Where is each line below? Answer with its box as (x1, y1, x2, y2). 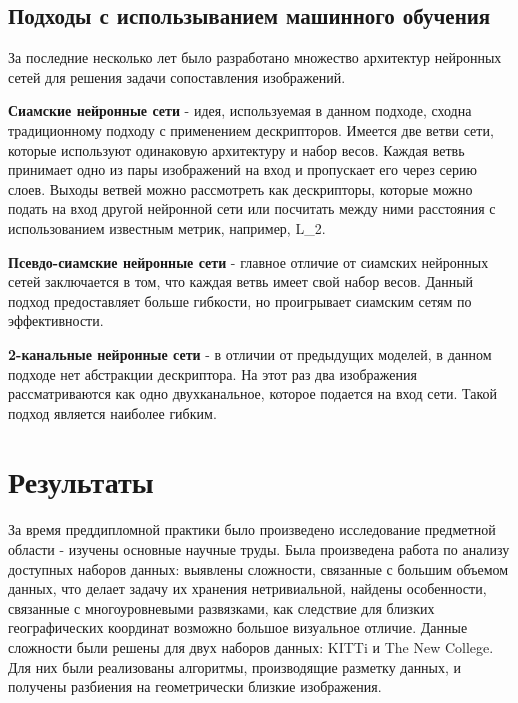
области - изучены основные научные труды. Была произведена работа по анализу (8, 539, 510, 560)
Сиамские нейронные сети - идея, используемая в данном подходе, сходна (8, 100, 472, 121)
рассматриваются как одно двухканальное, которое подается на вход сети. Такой (8, 383, 498, 404)
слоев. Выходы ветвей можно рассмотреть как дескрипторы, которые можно (8, 178, 473, 199)
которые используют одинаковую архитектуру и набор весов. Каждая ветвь (8, 139, 465, 160)
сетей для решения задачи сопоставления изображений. (8, 66, 346, 87)
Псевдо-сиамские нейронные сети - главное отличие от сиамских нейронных (8, 251, 489, 272)
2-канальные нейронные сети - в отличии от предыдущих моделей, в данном (8, 343, 492, 364)
